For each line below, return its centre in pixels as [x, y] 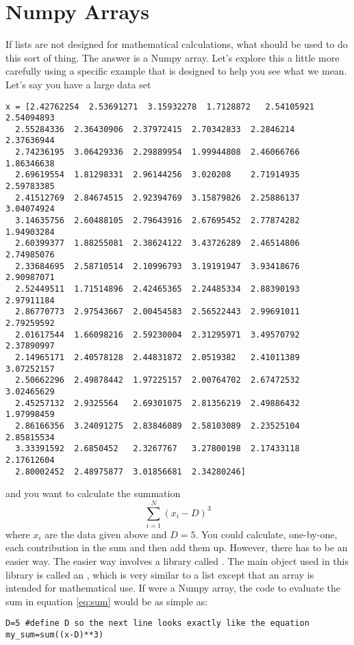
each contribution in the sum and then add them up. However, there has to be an [177, 547]
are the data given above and [106, 534]
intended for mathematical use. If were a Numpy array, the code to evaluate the [173, 588]
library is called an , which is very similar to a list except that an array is [160, 574]
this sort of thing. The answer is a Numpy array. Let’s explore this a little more [173, 57]
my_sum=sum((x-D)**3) [55, 635]
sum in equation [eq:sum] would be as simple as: [107, 601]
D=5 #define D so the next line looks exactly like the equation [157, 623]
